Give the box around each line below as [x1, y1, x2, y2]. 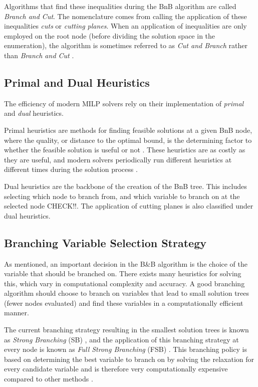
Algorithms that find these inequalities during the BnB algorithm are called [4, 1, 236, 11]
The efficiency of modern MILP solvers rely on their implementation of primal [4, 98, 244, 108]
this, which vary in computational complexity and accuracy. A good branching [4, 278, 245, 288]
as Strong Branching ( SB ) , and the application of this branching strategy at [4, 334, 239, 344]
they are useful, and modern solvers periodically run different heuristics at [4, 154, 232, 164]
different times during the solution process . [4, 164, 138, 174]
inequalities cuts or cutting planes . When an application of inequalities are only [4, 21, 247, 31]
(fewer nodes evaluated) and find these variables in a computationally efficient [4, 297, 243, 308]
